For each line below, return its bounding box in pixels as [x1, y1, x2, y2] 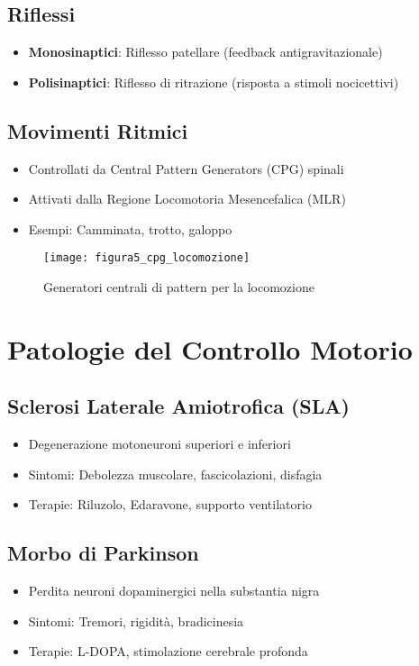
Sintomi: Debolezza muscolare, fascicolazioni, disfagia [28, 464, 323, 483]
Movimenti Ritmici [7, 116, 188, 144]
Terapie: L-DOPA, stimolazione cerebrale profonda [28, 642, 308, 661]
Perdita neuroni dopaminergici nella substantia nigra [28, 581, 320, 600]
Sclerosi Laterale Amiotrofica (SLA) [7, 392, 350, 420]
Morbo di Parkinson [7, 539, 199, 567]
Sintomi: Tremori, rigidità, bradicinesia [28, 611, 244, 630]
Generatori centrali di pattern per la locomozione [43, 278, 314, 297]
